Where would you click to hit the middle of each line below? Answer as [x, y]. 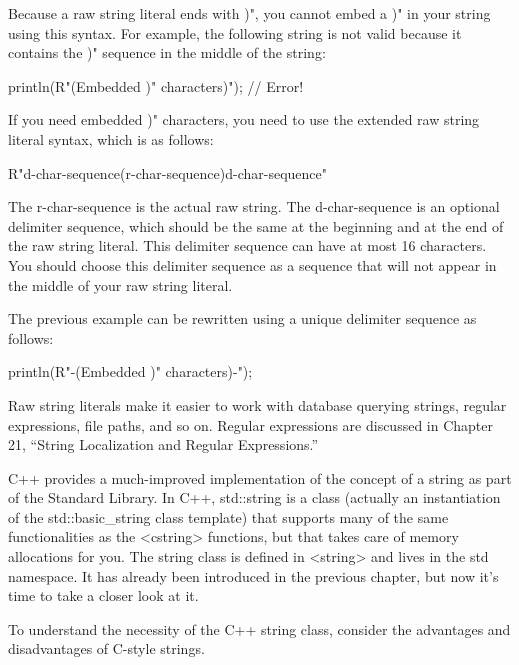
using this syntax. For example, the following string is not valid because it [235, 32]
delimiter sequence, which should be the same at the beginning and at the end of [256, 225]
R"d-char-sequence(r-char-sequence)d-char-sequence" [168, 172]
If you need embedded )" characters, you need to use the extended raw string [244, 119]
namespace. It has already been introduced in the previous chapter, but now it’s [253, 575]
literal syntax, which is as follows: [111, 138]
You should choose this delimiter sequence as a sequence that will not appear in [252, 264]
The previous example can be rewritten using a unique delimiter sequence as [242, 318]
